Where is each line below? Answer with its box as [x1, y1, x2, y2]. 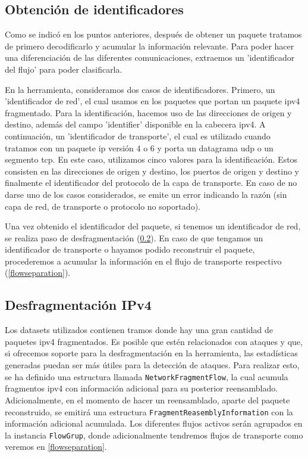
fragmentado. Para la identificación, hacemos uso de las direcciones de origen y [5, 106, 292, 119]
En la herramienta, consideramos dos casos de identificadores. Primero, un [5, 83, 275, 95]
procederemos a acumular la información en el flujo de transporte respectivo [5, 254, 282, 267]
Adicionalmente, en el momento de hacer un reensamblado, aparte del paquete [5, 393, 290, 406]
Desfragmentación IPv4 [5, 296, 152, 314]
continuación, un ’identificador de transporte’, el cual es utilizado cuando [5, 129, 271, 142]
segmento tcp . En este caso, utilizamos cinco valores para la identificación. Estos [5, 153, 298, 166]
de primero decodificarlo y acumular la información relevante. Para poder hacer [5, 39, 294, 52]
